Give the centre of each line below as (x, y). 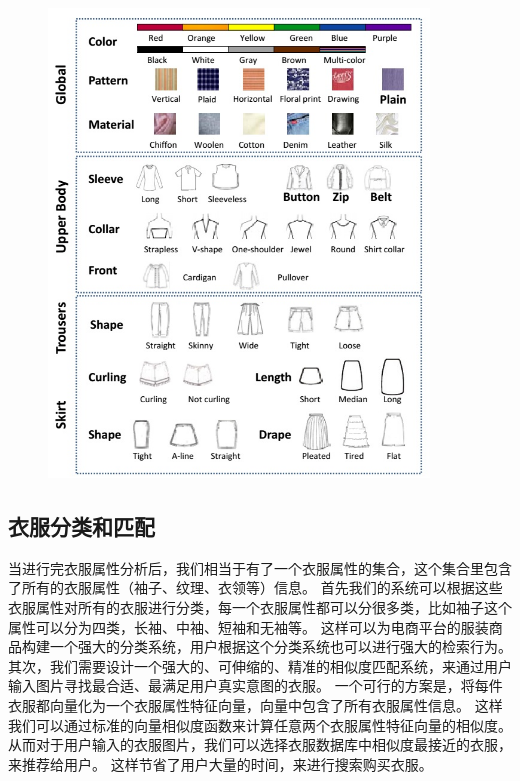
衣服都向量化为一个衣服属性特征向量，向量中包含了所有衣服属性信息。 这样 (255, 704)
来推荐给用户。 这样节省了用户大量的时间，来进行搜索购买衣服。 (220, 763)
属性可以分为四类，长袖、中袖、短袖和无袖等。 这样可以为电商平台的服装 (248, 626)
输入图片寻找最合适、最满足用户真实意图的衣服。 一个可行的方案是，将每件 (255, 685)
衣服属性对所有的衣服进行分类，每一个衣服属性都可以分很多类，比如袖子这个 (260, 606)
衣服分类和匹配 (81, 525)
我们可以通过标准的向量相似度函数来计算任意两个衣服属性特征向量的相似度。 (260, 724)
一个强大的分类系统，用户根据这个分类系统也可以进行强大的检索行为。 (280, 646)
